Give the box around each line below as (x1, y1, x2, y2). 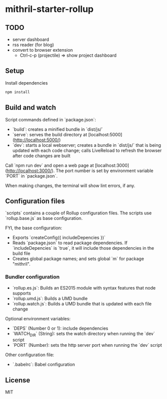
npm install (5, 90, 30, 95)
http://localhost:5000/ (14, 137, 59, 143)
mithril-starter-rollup (5, 3, 94, 15)
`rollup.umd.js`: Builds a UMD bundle (12, 295, 88, 301)
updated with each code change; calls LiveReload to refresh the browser (12, 147, 162, 153)
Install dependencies (5, 80, 48, 86)
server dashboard (12, 36, 49, 42)
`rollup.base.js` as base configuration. (5, 215, 83, 221)
